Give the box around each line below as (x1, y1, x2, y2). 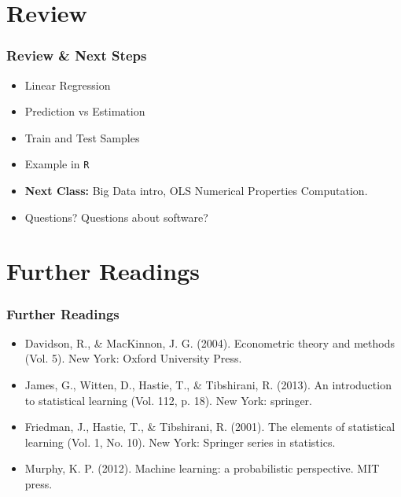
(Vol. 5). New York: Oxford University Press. (24, 350, 242, 366)
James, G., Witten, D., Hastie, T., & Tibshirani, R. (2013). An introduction (24, 377, 392, 392)
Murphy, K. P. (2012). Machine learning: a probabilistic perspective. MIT (24, 460, 380, 477)
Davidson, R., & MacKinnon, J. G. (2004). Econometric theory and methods (24, 334, 395, 351)
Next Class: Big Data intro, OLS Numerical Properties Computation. (24, 182, 368, 199)
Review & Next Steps (6, 46, 147, 65)
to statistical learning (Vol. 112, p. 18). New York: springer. (24, 392, 312, 408)
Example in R (24, 156, 90, 172)
